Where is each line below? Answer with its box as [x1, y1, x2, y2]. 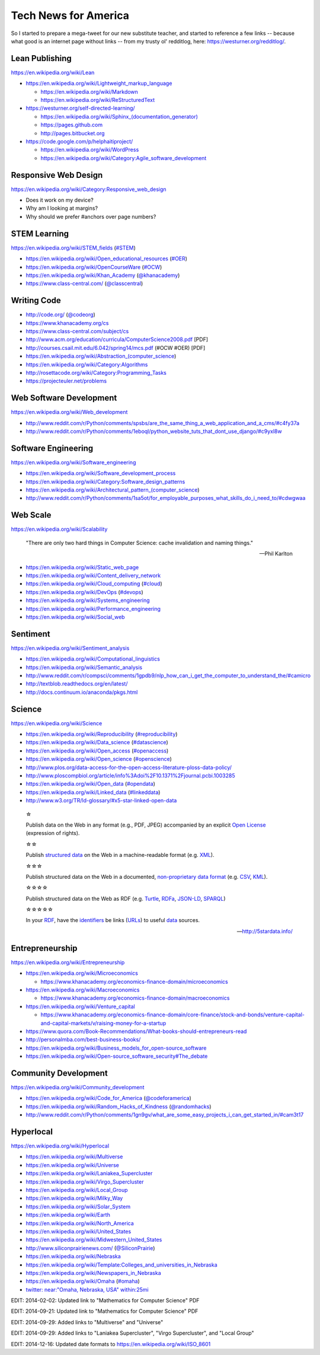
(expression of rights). [25, 830, 80, 837]
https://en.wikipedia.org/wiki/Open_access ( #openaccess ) [25, 747, 169, 754]
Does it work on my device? [25, 196, 94, 204]
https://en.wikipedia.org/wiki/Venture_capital [25, 1003, 136, 1010]
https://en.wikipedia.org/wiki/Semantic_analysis [25, 664, 142, 671]
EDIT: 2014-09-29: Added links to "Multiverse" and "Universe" [11, 1318, 164, 1325]
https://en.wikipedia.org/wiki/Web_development [11, 409, 128, 416]
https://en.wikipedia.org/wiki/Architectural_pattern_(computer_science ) [25, 486, 200, 493]
